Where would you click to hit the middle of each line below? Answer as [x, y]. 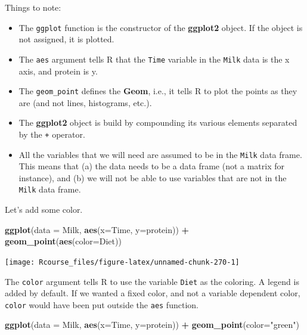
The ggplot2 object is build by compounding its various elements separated [158, 122]
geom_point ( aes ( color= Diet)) [63, 241]
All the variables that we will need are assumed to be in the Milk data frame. [160, 154]
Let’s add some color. [44, 210]
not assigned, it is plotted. [66, 39]
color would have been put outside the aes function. [102, 304]
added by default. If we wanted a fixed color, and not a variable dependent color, [153, 293]
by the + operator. [52, 134]
